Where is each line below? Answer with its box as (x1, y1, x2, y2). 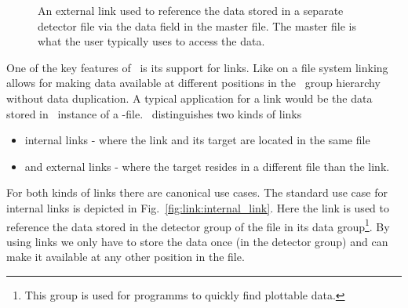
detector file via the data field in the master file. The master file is (38, 17, 356, 34)
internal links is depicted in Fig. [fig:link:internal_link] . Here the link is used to (6, 199, 389, 216)
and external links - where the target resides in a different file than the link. (24, 158, 390, 174)
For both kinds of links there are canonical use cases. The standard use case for (6, 184, 388, 201)
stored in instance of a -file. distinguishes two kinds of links (6, 105, 302, 121)
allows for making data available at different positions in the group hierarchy (6, 74, 381, 91)
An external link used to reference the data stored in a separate (38, 2, 344, 18)
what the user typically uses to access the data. (38, 33, 265, 49)
